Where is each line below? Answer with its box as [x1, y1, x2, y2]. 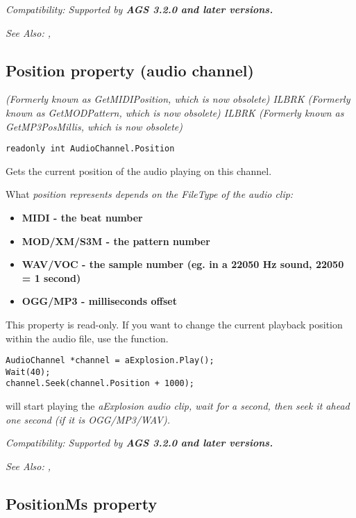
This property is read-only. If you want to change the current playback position [6, 317, 343, 331]
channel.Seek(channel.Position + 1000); [6, 378, 195, 389]
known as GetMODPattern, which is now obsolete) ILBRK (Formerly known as [6, 105, 344, 119]
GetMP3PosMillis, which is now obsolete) [6, 119, 183, 133]
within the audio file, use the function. [6, 331, 169, 345]
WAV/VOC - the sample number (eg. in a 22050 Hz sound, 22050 [22, 257, 344, 271]
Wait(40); [6, 367, 51, 377]
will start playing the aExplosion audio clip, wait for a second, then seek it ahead [6, 399, 350, 413]
